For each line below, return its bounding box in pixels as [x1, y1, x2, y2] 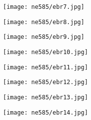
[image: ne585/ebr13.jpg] [3, 93, 88, 101]
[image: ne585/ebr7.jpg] [3, 3, 85, 10]
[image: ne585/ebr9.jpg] [3, 33, 85, 41]
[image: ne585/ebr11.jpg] [3, 63, 88, 71]
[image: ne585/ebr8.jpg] [3, 18, 85, 26]
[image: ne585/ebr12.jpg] [3, 79, 88, 86]
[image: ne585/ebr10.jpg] [3, 48, 88, 56]
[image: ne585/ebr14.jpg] [3, 109, 88, 116]
